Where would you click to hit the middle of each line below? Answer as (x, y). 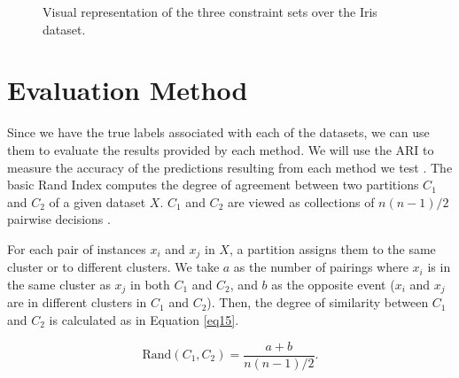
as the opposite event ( (333, 284)
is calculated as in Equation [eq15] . (144, 319)
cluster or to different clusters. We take (113, 267)
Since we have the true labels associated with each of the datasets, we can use (218, 132)
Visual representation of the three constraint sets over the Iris (210, 12)
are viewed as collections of (301, 201)
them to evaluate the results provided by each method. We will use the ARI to (221, 149)
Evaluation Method (128, 90)
